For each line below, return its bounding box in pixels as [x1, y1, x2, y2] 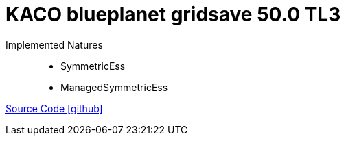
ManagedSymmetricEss [60, 81, 168, 93]
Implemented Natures [5, 38, 103, 51]
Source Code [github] [5, 102, 103, 114]
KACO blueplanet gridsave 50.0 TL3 [5, 3, 341, 26]
